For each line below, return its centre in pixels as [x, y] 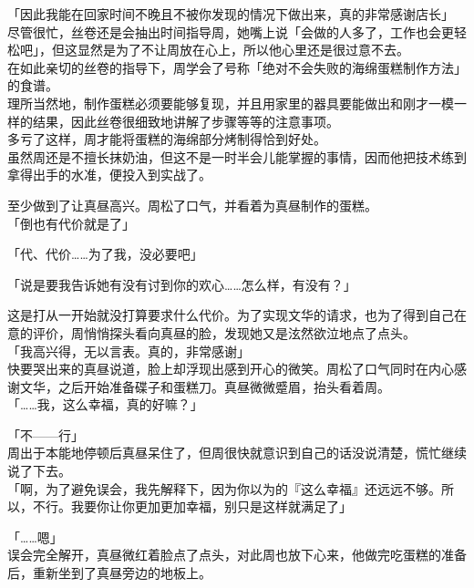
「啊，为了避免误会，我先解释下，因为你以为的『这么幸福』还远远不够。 [224, 488]
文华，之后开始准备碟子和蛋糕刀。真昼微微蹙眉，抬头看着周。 [205, 386]
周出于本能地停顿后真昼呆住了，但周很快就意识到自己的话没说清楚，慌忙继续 [237, 453]
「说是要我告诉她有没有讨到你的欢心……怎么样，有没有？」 [182, 284]
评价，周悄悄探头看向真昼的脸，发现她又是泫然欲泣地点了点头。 [224, 332]
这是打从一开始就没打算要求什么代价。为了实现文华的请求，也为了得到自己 [231, 315]
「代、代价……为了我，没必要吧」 [105, 254]
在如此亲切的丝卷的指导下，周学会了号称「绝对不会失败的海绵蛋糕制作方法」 [237, 67]
